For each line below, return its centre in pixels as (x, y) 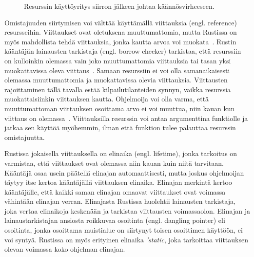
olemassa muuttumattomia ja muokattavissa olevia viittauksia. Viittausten (116, 80)
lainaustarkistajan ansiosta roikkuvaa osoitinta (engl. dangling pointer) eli (115, 220)
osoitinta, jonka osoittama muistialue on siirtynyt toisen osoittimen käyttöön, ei (124, 230)
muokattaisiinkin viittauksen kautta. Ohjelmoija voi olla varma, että (107, 99)
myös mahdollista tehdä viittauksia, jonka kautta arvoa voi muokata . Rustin (120, 41)
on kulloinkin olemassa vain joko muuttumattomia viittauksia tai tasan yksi (118, 60)
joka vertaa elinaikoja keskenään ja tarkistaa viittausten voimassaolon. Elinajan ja (127, 210)
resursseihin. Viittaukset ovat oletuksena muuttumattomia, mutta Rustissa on (121, 32)
